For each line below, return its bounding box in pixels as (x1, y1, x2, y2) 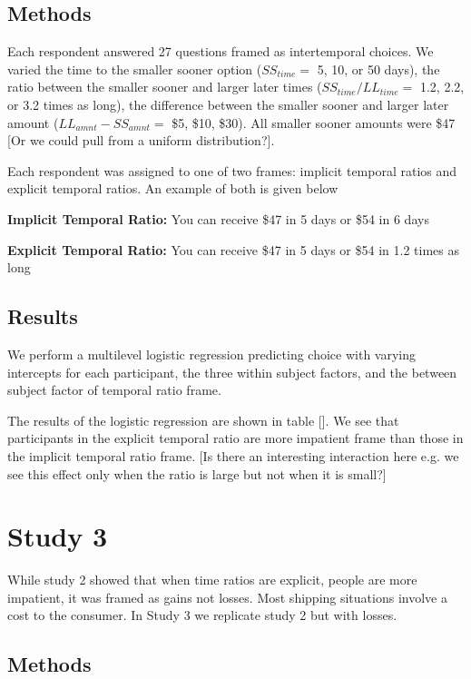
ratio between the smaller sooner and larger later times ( (7, 77, 322, 96)
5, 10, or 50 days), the (317, 59, 440, 78)
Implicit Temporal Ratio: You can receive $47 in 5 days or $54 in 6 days (7, 209, 429, 228)
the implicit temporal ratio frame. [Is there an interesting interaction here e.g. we (7, 446, 459, 465)
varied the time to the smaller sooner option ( (7, 59, 262, 78)
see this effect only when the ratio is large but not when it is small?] (7, 464, 387, 483)
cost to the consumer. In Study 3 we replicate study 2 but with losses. (7, 605, 397, 625)
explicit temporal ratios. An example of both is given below (7, 179, 339, 198)
